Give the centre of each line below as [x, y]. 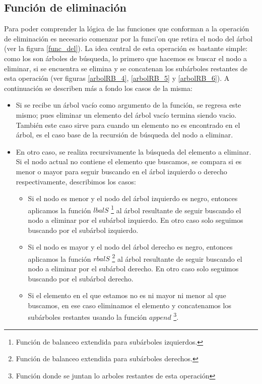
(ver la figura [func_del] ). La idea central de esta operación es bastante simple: [126, 48]
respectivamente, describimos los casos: [76, 181]
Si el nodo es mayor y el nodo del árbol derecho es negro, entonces [130, 247]
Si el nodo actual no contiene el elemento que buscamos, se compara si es [129, 161]
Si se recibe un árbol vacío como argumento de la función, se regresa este [128, 105]
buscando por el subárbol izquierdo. [83, 230]
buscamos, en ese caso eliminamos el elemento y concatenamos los [129, 305]
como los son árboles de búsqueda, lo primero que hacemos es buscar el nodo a [126, 58]
